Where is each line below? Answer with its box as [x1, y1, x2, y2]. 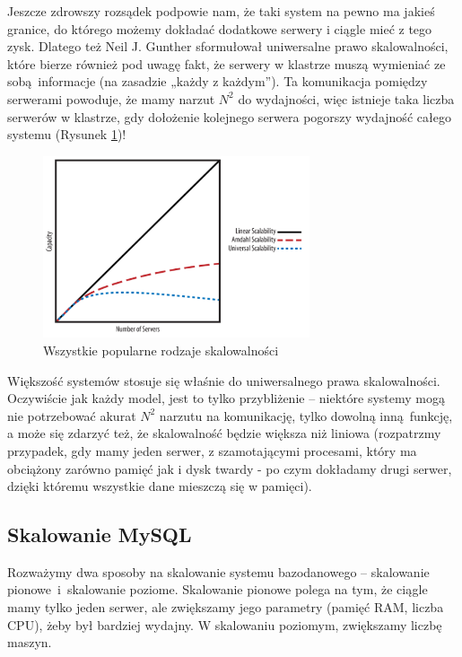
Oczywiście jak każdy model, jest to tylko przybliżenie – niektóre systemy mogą [7, 389, 445, 407]
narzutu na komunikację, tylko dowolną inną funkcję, [159, 406, 453, 425]
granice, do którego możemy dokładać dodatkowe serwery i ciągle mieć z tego [7, 19, 432, 38]
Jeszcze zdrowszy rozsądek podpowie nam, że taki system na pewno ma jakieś [7, 2, 435, 20]
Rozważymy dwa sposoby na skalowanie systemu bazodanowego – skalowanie [7, 562, 430, 581]
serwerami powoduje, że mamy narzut [7, 89, 215, 108]
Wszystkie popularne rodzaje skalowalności [43, 340, 279, 359]
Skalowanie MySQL [7, 521, 192, 548]
